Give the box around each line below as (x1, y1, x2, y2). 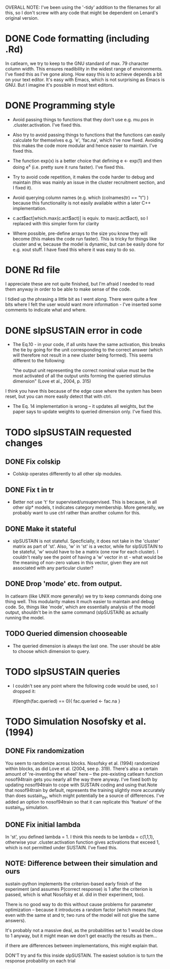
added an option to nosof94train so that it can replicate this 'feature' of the (5, 799, 162, 805)
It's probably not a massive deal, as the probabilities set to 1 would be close (5, 927, 163, 933)
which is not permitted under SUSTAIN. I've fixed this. (5, 845, 118, 850)
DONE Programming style (5, 100, 115, 111)
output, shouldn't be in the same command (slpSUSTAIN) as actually (5, 609, 149, 615)
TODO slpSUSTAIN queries (5, 666, 120, 677)
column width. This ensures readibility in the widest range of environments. (5, 65, 163, 72)
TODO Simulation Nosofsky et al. (5, 715, 146, 727)
